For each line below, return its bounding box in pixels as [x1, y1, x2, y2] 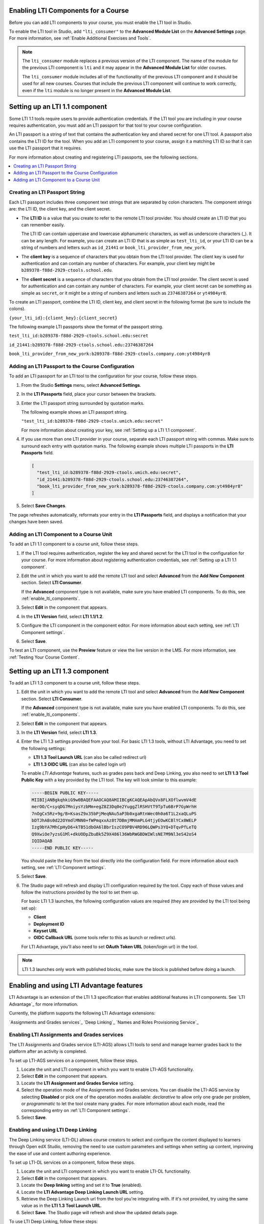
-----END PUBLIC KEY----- [31, 845, 94, 850]
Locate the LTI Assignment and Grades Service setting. [21, 1080, 134, 1086]
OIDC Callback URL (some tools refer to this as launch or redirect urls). [33, 935, 176, 941]
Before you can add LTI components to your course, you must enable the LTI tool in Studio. [9, 20, 192, 25]
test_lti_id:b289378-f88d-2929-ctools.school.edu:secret [9, 333, 149, 339]
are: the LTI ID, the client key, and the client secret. [9, 206, 111, 212]
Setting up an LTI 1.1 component [9, 103, 107, 111]
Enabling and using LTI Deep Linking [9, 1127, 97, 1133]
